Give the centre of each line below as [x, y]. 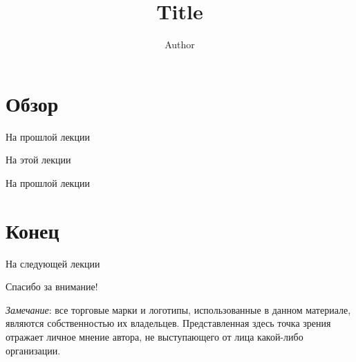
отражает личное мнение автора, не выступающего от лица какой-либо [154, 336]
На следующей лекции [53, 263]
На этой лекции [38, 160]
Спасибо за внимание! [52, 286]
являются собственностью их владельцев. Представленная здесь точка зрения [168, 323]
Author [180, 44]
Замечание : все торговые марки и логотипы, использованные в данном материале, [178, 309]
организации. [33, 350]
